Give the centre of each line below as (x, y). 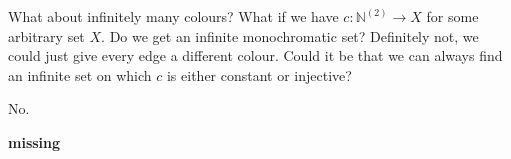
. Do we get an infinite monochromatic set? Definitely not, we (290, 35)
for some (452, 16)
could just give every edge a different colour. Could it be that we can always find (255, 55)
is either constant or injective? (259, 74)
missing (34, 141)
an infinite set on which (80, 74)
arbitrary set (46, 35)
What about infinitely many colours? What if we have (173, 16)
